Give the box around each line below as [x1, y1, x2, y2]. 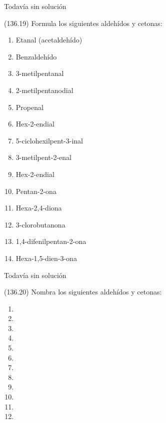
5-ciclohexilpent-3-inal [15, 135, 83, 145]
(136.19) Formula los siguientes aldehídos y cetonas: [4, 17, 162, 28]
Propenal [15, 101, 43, 112]
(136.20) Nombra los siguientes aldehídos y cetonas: [4, 286, 162, 297]
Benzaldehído [15, 51, 57, 61]
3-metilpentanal [15, 68, 64, 78]
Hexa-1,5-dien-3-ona [15, 252, 77, 263]
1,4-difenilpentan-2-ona [15, 236, 86, 246]
